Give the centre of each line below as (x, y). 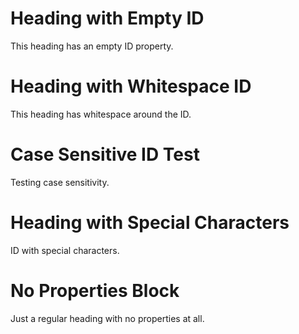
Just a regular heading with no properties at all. (107, 318)
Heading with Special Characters (150, 223)
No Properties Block (95, 290)
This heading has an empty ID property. (92, 46)
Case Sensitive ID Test (105, 154)
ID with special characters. (65, 250)
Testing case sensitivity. (60, 182)
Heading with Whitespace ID (131, 86)
